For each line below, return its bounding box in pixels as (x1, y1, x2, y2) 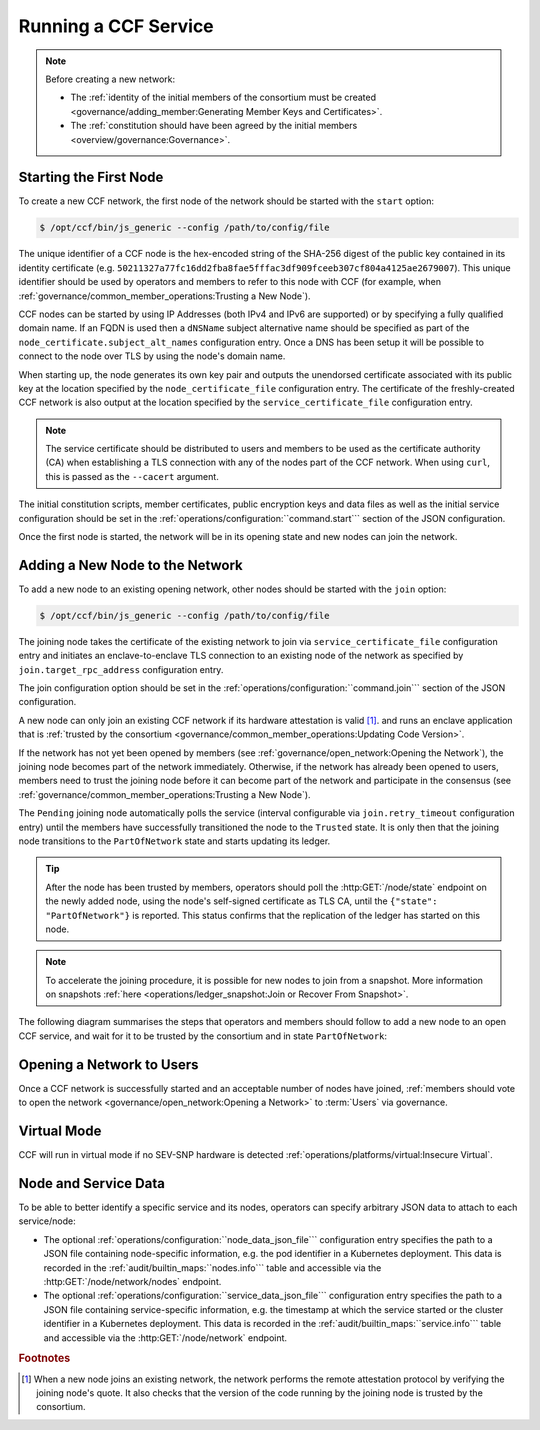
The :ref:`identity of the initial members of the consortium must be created (70, 91, 377, 104)
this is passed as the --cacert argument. (45, 470, 219, 482)
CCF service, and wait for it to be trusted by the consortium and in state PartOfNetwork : (18, 1030, 388, 1042)
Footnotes (18, 1351, 71, 1365)
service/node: (18, 1215, 76, 1227)
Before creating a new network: (45, 73, 175, 85)
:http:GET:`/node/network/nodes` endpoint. (43, 1275, 222, 1287)
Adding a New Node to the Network (18, 556, 244, 574)
